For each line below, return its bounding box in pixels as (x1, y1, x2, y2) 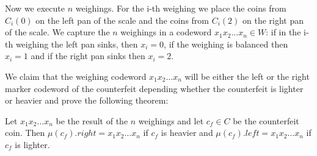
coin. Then (5, 126, 45, 139)
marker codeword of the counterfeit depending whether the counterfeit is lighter (5, 82, 304, 94)
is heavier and (161, 126, 213, 139)
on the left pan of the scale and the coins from (35, 13, 209, 26)
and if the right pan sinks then (31, 49, 145, 62)
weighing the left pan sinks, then (15, 37, 138, 50)
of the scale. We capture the (5, 26, 110, 38)
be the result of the (56, 114, 128, 127)
